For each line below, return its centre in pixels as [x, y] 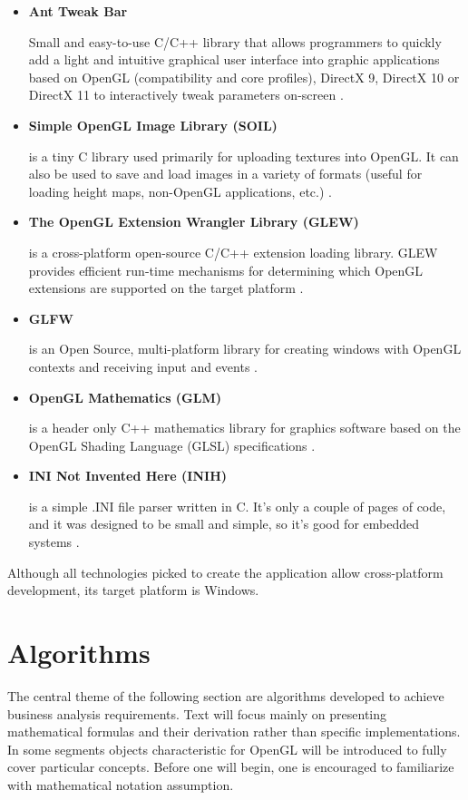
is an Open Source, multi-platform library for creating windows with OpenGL [245, 349]
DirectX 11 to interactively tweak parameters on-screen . [186, 95]
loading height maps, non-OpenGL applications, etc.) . [180, 191]
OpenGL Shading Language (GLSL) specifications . [172, 445]
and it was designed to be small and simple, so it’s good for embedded [224, 524]
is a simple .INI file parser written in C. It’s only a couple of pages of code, [237, 506]
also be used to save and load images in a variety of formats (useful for [225, 174]
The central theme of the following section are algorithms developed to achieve [226, 695]
